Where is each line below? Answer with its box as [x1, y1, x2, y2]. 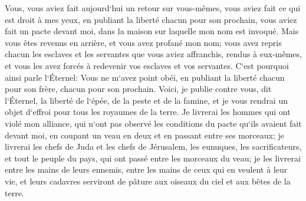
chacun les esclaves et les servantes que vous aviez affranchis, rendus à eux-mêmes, [5, 48, 302, 60]
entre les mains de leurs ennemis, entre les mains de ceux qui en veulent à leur [5, 163, 288, 176]
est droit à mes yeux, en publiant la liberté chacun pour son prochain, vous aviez [5, 13, 297, 25]
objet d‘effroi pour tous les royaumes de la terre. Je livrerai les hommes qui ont [5, 106, 291, 118]
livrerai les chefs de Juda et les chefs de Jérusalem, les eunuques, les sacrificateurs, [5, 140, 302, 153]
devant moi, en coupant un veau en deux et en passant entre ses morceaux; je [5, 128, 284, 141]
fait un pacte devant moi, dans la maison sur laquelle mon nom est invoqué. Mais [5, 25, 299, 37]
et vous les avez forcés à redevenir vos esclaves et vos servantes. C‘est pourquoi [5, 59, 289, 71]
